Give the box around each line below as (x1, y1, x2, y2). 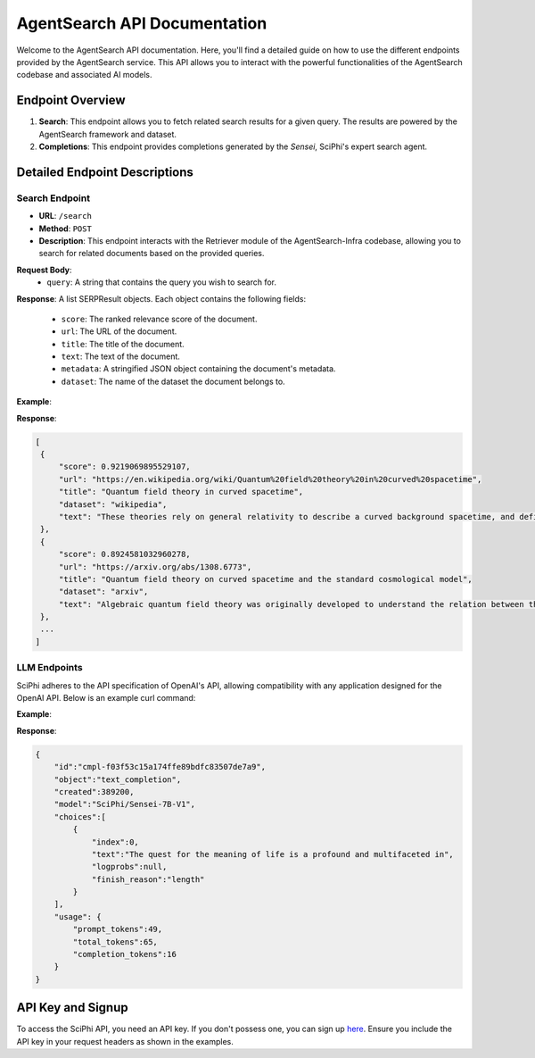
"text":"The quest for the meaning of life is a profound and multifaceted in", (91, 849, 454, 859)
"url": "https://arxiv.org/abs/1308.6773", (58, 562, 252, 571)
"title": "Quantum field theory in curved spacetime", (58, 487, 304, 497)
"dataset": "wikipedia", (58, 499, 168, 509)
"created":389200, (53, 787, 135, 796)
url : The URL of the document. (61, 326, 177, 337)
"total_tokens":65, (72, 937, 158, 946)
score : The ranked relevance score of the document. (61, 313, 258, 324)
